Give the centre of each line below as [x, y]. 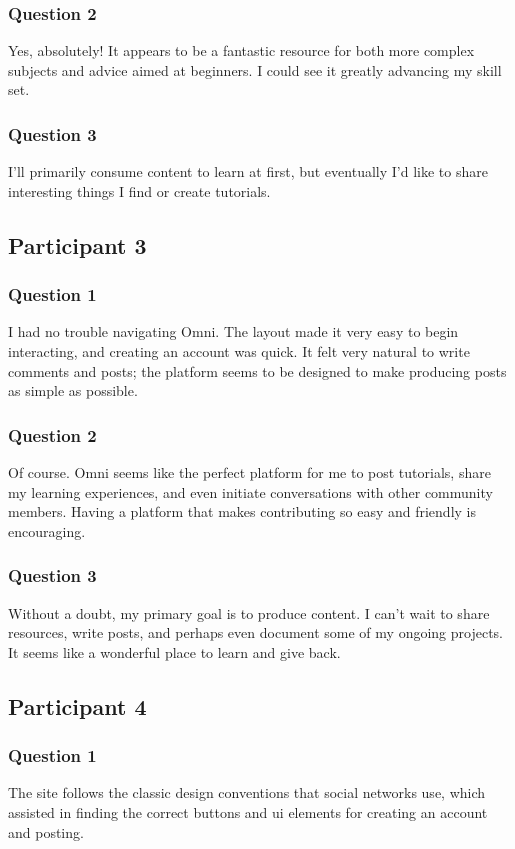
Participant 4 [77, 705]
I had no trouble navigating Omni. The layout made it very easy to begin [233, 331]
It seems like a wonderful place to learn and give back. [174, 651]
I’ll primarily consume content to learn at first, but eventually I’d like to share [248, 171]
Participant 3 [77, 244]
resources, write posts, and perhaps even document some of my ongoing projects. [255, 632]
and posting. [46, 831]
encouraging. [47, 530]
